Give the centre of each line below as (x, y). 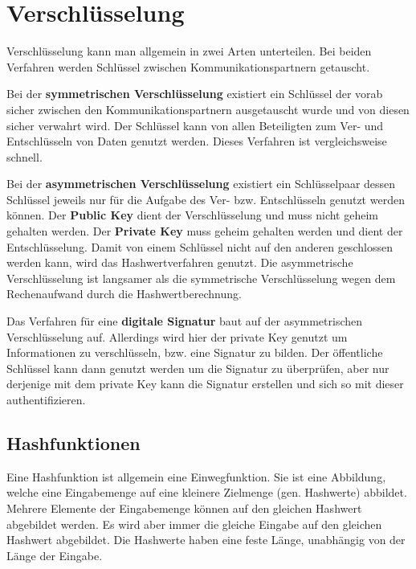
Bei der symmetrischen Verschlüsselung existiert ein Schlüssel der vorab (195, 94)
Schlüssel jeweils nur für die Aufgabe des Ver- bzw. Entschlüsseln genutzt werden (206, 199)
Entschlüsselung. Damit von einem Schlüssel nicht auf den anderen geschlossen (200, 246)
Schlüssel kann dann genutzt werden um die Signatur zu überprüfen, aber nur (198, 368)
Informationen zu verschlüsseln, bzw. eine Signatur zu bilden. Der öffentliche (195, 352)
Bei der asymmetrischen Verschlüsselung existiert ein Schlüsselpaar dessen (201, 184)
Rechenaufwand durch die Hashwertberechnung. (124, 294)
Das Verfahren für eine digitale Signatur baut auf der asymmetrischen (185, 321)
